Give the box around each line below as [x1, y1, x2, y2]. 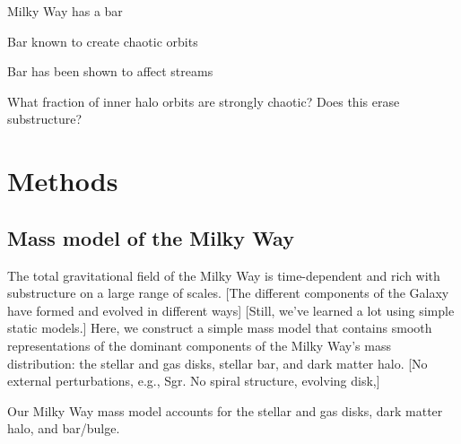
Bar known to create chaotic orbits [7, 31, 198, 50]
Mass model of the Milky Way [7, 223, 294, 251]
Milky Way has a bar [7, 2, 123, 20]
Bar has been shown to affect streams [7, 62, 213, 81]
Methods [7, 162, 118, 199]
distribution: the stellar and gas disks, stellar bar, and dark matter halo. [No [7, 353, 428, 372]
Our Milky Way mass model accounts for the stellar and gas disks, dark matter [7, 401, 443, 420]
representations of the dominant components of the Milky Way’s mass [7, 335, 391, 354]
